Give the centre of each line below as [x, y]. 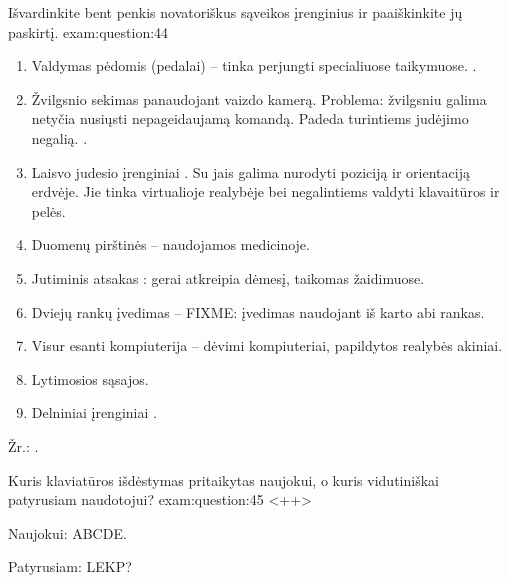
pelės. [48, 210]
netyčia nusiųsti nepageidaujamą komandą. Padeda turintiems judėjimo [250, 118]
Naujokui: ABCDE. [67, 532]
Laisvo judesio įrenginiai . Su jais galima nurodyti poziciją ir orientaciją [250, 171]
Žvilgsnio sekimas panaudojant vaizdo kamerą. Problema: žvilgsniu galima [259, 98]
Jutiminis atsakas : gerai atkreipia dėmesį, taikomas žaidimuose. [228, 277]
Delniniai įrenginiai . [94, 412]
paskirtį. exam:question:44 [88, 31]
